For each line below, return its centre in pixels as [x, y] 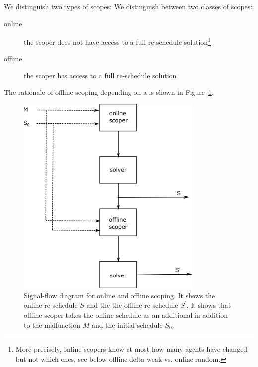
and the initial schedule [127, 324]
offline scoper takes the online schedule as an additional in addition [126, 315]
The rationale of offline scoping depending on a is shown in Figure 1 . [109, 92]
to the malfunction [52, 324]
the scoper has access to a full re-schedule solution [100, 75]
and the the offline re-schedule [132, 305]
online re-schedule [51, 305]
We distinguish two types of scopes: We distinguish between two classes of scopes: [128, 6]
